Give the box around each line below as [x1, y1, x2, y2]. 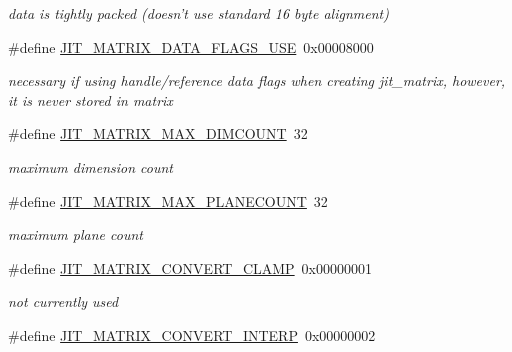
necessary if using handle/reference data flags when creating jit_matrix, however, [8, 70, 506, 91]
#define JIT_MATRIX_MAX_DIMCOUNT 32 [8, 123, 308, 144]
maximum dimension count [8, 156, 174, 177]
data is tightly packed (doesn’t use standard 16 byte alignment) [8, 3, 389, 23]
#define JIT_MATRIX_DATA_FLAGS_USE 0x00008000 [8, 36, 374, 57]
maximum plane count [8, 224, 143, 245]
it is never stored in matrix [8, 89, 173, 110]
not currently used [8, 291, 119, 312]
